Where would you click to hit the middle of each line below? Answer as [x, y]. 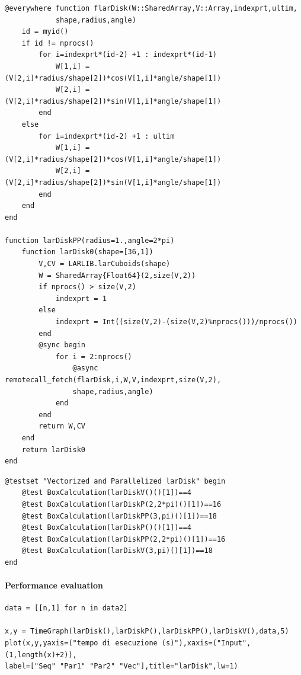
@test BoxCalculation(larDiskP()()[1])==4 [106, 528]
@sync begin [62, 345]
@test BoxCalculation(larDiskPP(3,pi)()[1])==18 [119, 516]
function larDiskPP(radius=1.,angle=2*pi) [90, 240]
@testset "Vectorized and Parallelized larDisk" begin [115, 481]
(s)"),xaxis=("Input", [206, 643]
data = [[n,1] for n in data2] [66, 608]
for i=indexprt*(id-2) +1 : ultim [107, 136]
